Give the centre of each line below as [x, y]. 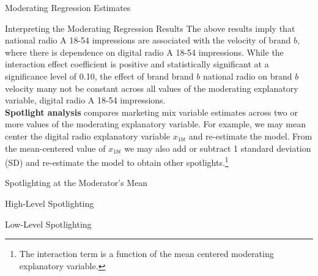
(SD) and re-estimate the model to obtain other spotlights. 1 [117, 161]
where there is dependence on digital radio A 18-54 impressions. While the [144, 52]
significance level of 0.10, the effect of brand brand [99, 76]
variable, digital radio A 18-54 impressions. [85, 100]
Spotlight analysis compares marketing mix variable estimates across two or [151, 112]
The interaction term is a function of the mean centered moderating [146, 254]
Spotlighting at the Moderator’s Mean [76, 183]
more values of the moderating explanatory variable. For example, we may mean [155, 124]
